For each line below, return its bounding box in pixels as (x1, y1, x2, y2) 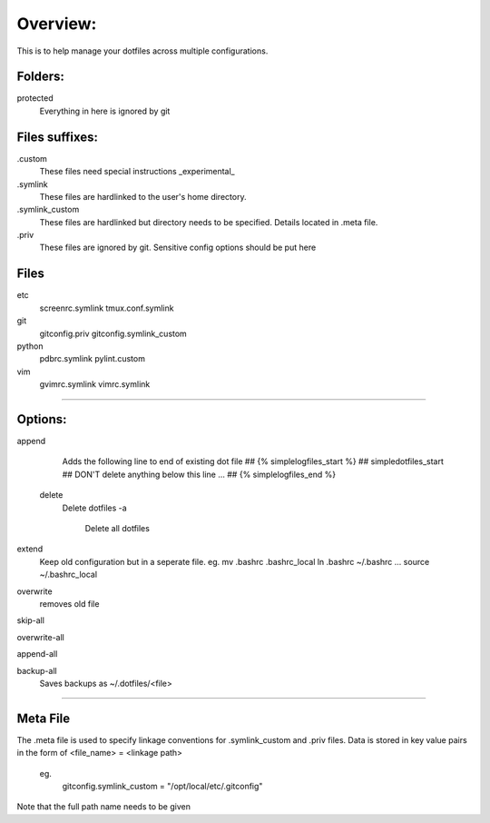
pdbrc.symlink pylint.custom (39, 353, 145, 364)
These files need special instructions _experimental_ (39, 166, 235, 177)
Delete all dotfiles (84, 522, 150, 533)
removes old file (39, 598, 100, 609)
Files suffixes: (16, 129, 99, 144)
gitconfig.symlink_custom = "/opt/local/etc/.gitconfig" (62, 780, 263, 791)
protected (16, 93, 54, 104)
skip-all (16, 615, 45, 626)
